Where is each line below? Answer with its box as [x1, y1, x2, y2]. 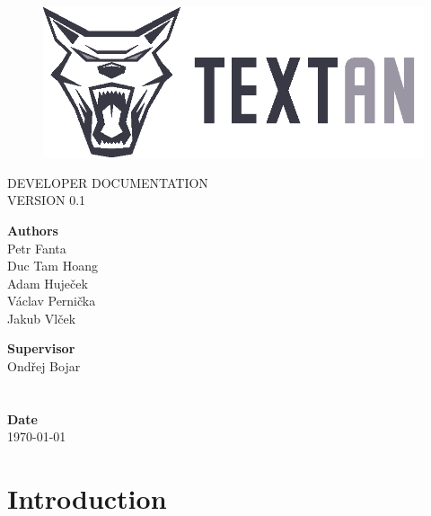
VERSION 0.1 [7, 191, 86, 209]
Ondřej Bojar [7, 357, 81, 376]
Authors [7, 220, 58, 239]
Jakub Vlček [7, 308, 76, 327]
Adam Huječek [7, 273, 88, 292]
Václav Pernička [7, 291, 96, 310]
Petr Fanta [7, 238, 66, 257]
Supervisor [7, 339, 75, 358]
